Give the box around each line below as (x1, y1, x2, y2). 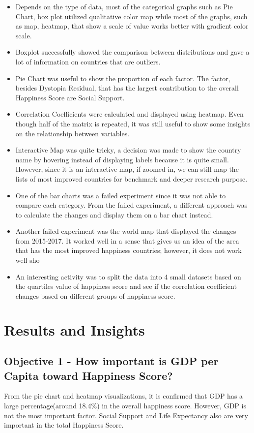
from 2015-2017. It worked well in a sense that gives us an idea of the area (15, 235, 239, 246)
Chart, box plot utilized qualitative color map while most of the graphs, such (15, 11, 248, 21)
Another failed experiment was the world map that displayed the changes (15, 226, 236, 236)
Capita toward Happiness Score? (4, 368, 173, 383)
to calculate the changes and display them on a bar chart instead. (15, 209, 213, 219)
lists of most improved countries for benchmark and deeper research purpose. (15, 173, 248, 184)
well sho (15, 255, 40, 265)
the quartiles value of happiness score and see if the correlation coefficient (15, 281, 237, 291)
